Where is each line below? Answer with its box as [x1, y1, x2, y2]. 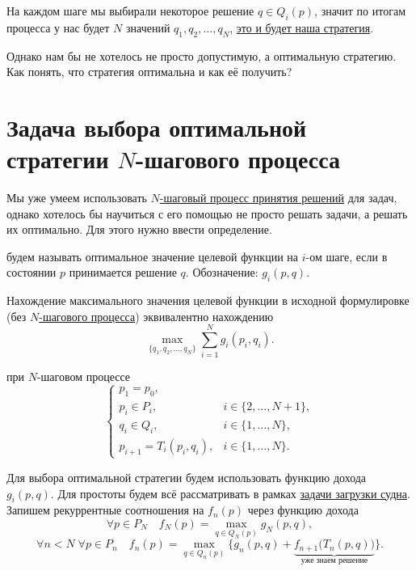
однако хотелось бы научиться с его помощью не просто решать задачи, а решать [6, 205, 408, 222]
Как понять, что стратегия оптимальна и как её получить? [6, 63, 292, 80]
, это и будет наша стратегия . [229, 19, 374, 36]
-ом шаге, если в [305, 247, 388, 264]
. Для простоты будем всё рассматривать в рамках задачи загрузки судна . [50, 484, 410, 501]
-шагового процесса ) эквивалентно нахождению [39, 307, 274, 324]
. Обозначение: [185, 264, 258, 281]
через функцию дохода [247, 501, 359, 518]
